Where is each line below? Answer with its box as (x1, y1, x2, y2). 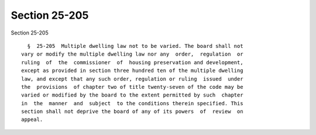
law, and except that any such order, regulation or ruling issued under (21, 75, 243, 82)
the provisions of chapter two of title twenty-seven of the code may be (21, 84, 243, 90)
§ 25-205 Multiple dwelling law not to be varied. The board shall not (27, 43, 243, 49)
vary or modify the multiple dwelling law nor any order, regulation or (21, 51, 243, 58)
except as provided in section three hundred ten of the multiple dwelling (21, 67, 243, 74)
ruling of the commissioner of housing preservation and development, (21, 59, 243, 65)
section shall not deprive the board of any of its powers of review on (21, 108, 243, 115)
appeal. (21, 116, 43, 123)
